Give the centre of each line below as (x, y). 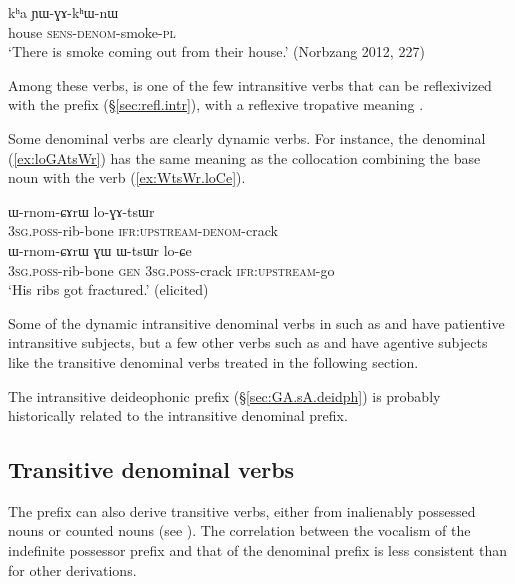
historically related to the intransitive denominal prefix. (178, 415)
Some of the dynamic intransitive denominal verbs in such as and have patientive (256, 322)
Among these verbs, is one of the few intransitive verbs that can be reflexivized (250, 84)
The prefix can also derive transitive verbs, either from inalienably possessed (242, 510)
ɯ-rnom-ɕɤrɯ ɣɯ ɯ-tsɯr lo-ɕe (100, 249)
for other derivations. (72, 569)
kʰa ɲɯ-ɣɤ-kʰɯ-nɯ (63, 12)
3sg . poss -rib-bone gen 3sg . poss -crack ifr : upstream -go (171, 269)
